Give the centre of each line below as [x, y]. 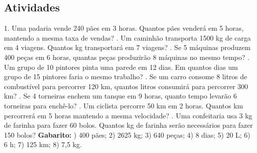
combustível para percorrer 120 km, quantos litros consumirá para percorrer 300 [126, 86]
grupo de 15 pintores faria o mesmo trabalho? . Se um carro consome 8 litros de [126, 76]
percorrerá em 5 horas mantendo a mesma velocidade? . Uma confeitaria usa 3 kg [128, 115]
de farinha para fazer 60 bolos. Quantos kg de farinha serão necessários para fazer [128, 125]
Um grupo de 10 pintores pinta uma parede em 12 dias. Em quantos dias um [121, 67]
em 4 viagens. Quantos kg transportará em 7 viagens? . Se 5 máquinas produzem [127, 47]
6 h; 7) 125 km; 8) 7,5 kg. [43, 144]
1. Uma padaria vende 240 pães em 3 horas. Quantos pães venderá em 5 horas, [124, 28]
